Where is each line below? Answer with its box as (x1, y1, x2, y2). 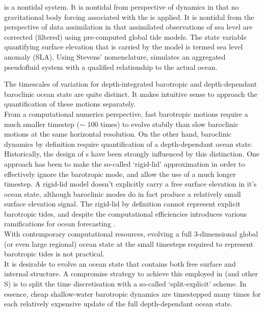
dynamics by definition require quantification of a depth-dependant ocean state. (4, 138, 253, 149)
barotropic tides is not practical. (4, 248, 105, 259)
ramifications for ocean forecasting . (4, 218, 116, 229)
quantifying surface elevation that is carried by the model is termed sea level (4, 41, 243, 52)
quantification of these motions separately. (4, 98, 136, 109)
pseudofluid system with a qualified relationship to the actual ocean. (4, 61, 218, 72)
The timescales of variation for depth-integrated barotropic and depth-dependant (4, 79, 257, 89)
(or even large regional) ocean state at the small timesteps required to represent (4, 238, 253, 249)
